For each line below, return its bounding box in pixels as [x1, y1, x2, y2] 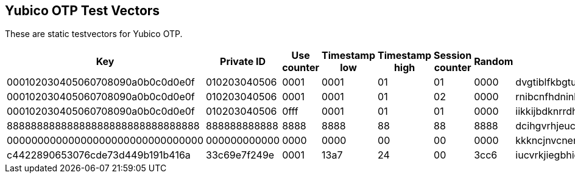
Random [474, 55, 513, 68]
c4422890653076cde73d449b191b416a [7, 149, 191, 162]
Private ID [220, 55, 266, 68]
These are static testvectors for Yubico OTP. [5, 29, 183, 39]
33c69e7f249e [206, 149, 275, 162]
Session [434, 49, 472, 62]
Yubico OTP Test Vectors [5, 3, 160, 18]
